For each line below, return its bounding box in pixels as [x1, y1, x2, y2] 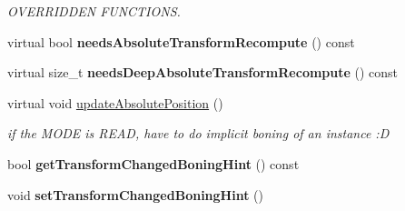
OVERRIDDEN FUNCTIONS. [7, 2, 181, 20]
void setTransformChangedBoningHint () [7, 185, 263, 204]
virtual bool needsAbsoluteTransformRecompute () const [7, 32, 355, 51]
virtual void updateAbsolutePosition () [7, 93, 223, 112]
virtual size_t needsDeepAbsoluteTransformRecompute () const [7, 63, 399, 82]
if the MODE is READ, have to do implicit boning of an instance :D [7, 124, 390, 143]
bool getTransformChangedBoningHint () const [7, 154, 300, 173]
